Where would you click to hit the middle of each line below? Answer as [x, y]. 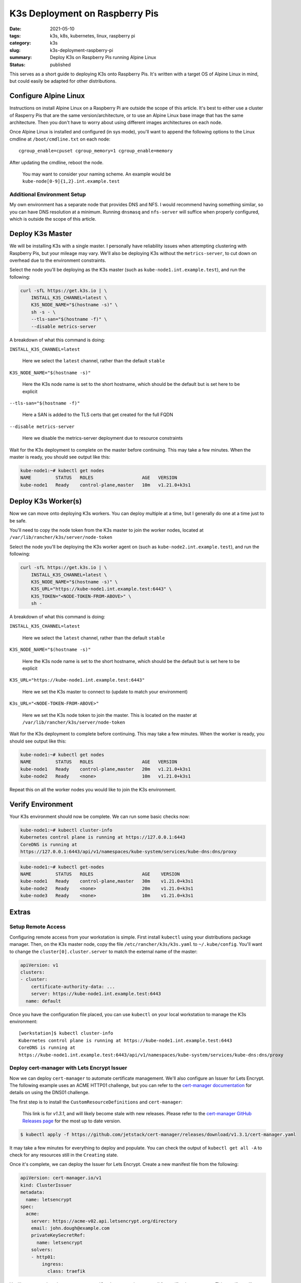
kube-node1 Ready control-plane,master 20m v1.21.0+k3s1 [105, 769]
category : [20, 43]
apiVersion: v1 [39, 965]
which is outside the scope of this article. [53, 219]
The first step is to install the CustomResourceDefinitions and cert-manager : [96, 1102]
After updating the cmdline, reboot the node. [56, 162]
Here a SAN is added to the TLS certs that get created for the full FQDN [98, 415]
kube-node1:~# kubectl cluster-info [66, 830]
